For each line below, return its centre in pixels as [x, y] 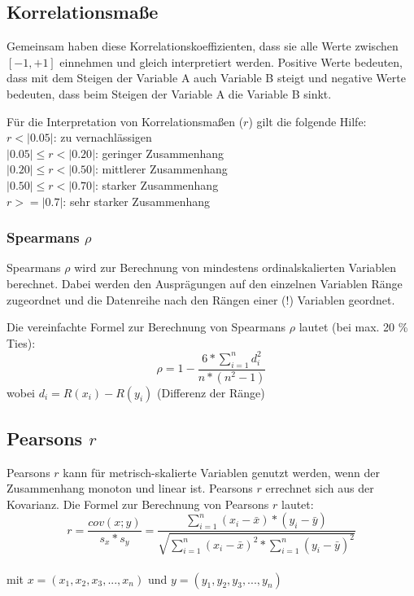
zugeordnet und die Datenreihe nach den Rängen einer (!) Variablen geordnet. [201, 299]
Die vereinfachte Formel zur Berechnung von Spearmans [146, 327]
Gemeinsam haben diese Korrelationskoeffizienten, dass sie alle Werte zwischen [203, 46]
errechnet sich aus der [320, 488]
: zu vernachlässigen [102, 137]
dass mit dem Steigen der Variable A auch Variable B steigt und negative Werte [206, 78]
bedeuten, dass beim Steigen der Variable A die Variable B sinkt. [169, 93]
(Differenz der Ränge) [211, 392]
